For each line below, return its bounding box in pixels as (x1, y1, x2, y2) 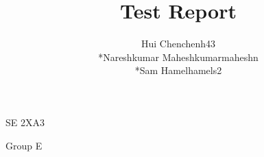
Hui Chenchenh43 (141, 36, 216, 51)
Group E (5, 138, 43, 152)
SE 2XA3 (5, 114, 45, 129)
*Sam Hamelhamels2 (134, 63, 222, 77)
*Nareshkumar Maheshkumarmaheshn (98, 49, 259, 64)
